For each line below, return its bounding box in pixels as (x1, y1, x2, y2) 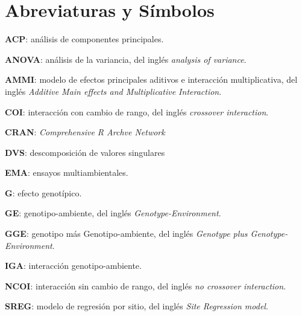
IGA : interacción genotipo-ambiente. (5, 259, 142, 272)
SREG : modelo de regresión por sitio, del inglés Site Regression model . (5, 300, 268, 312)
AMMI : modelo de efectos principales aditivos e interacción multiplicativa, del (5, 73, 298, 86)
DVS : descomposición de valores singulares (5, 146, 165, 158)
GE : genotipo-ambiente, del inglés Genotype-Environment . (5, 207, 221, 219)
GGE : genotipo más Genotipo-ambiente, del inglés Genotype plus (5, 227, 248, 240)
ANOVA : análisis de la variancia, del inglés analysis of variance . (5, 53, 247, 65)
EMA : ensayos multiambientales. (5, 166, 128, 179)
